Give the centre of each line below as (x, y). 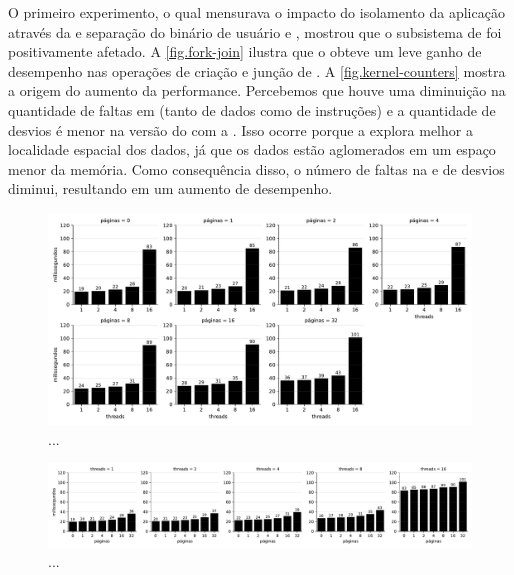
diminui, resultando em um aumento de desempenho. (170, 188)
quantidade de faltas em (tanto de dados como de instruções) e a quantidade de (252, 109)
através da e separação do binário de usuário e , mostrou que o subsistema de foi (255, 31)
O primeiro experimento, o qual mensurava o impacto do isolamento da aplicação (256, 12)
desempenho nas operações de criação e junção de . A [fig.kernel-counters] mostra (257, 70)
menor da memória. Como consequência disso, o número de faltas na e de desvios (256, 168)
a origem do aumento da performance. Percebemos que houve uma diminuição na (257, 90)
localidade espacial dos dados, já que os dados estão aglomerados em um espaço (252, 149)
